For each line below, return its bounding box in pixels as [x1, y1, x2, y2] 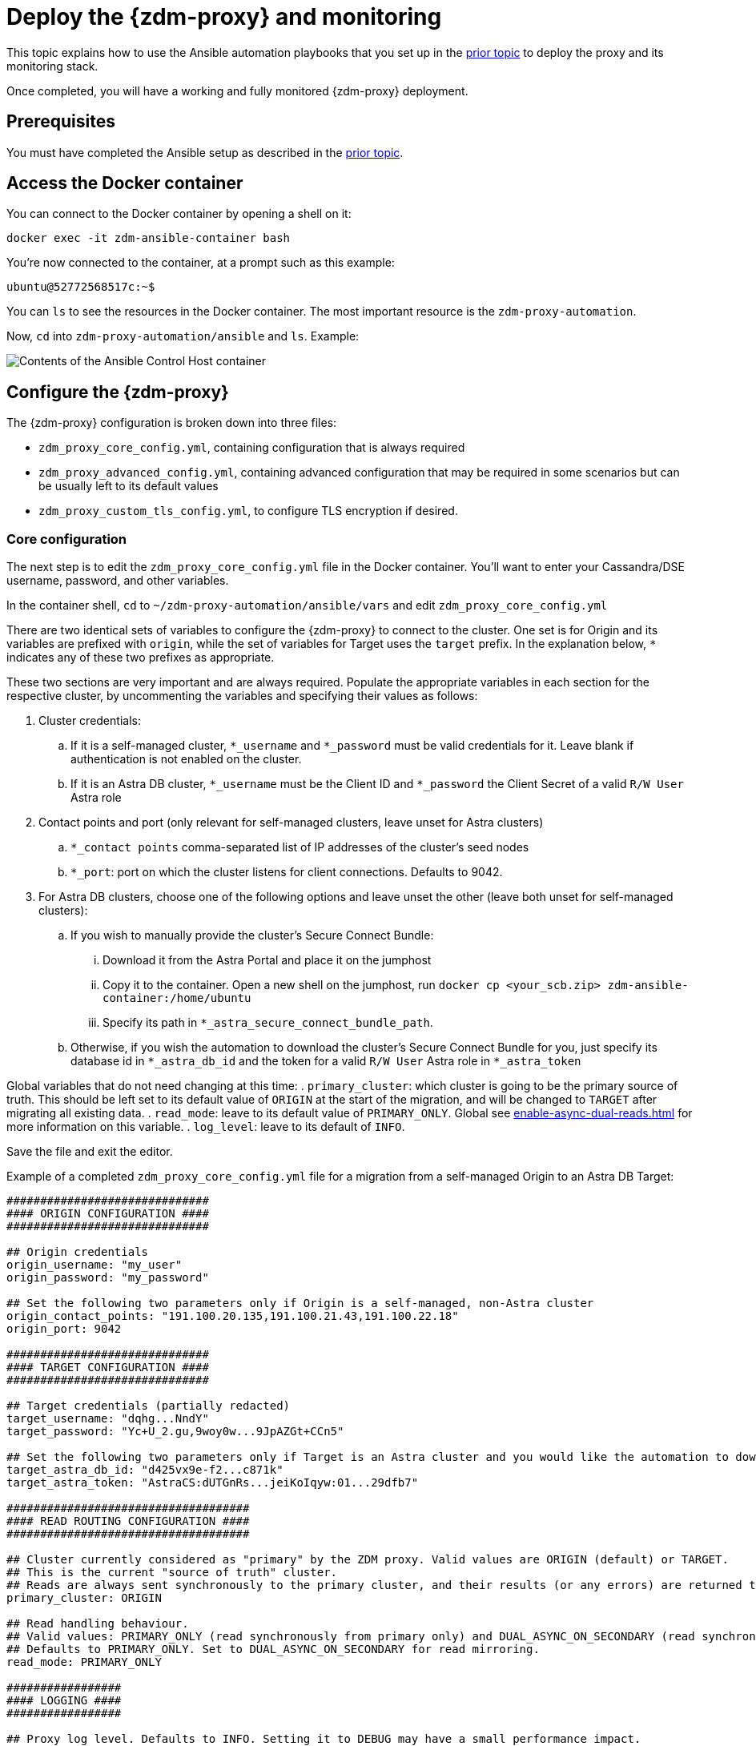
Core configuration [6, 530, 127, 547]
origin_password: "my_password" [6, 1271, 209, 1285]
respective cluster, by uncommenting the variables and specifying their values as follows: [6, 689, 478, 703]
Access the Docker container [6, 173, 243, 194]
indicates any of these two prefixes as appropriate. [6, 650, 275, 665]
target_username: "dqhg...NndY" [6, 1412, 209, 1426]
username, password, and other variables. [6, 573, 229, 588]
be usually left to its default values [38, 479, 219, 493]
